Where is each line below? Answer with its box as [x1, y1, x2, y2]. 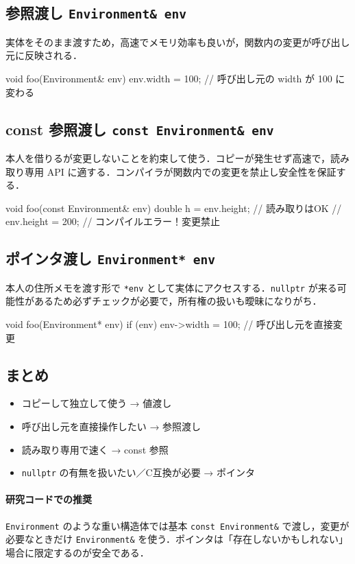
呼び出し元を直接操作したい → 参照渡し [21, 419, 201, 433]
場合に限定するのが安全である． [5, 545, 149, 559]
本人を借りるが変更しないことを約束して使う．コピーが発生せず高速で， [5, 150, 330, 165]
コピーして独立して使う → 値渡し [21, 396, 172, 410]
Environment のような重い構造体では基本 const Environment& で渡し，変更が [5, 518, 350, 532]
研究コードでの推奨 [5, 492, 92, 506]
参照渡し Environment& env [5, 2, 186, 23]
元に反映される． [5, 48, 82, 62]
